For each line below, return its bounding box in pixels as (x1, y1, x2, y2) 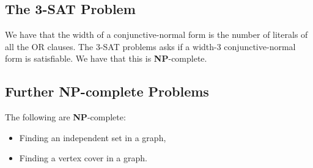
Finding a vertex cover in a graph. (19, 152, 147, 164)
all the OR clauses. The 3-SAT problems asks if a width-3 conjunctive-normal (5, 40, 296, 53)
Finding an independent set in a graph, (19, 131, 166, 144)
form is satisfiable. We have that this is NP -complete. (5, 52, 207, 65)
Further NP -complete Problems (5, 82, 209, 101)
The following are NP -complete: (5, 111, 126, 123)
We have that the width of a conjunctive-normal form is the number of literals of (5, 28, 308, 41)
